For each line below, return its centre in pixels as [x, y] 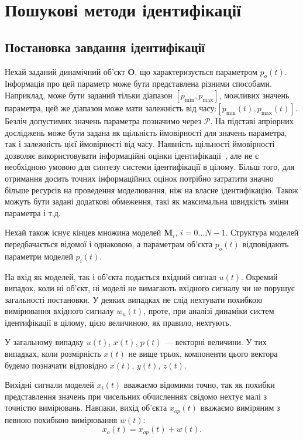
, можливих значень [254, 95]
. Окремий [259, 276]
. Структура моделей [262, 232]
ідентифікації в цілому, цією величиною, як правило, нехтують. [118, 322]
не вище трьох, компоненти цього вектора [203, 354]
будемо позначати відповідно [56, 365]
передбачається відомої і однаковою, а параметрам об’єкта [109, 243]
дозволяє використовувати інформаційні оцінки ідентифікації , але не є [132, 155]
